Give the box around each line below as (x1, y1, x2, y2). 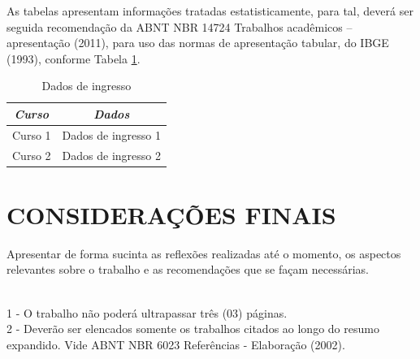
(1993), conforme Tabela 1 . (6, 50, 141, 67)
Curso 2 (12, 146, 51, 163)
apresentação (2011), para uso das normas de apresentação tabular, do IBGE (6, 34, 389, 51)
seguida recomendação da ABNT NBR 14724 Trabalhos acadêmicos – (6, 18, 353, 35)
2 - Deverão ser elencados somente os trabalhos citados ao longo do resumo (6, 320, 379, 337)
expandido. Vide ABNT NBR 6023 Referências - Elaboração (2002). (6, 335, 345, 353)
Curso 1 (12, 126, 51, 143)
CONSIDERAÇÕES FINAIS (6, 197, 336, 231)
